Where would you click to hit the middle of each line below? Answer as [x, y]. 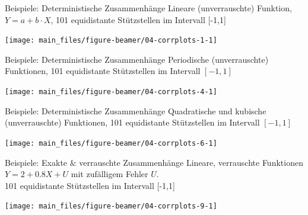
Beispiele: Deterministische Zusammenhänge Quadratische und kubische [136, 110]
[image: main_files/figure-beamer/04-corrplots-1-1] [111, 41]
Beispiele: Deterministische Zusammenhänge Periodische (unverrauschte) [137, 59]
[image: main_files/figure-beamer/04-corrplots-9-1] [111, 206]
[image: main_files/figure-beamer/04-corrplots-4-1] [111, 92]
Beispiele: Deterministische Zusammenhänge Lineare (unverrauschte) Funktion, [148, 8]
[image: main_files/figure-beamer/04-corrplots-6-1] [111, 143]
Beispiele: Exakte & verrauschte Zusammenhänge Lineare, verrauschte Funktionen [154, 162]
